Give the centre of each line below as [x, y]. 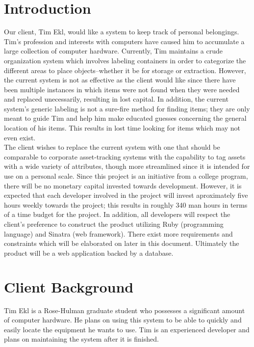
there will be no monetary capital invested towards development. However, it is [123, 185]
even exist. [20, 137]
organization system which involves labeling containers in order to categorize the [125, 60]
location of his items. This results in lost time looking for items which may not [122, 128]
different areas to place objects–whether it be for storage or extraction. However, [125, 70]
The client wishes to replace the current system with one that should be [112, 147]
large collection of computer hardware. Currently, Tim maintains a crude [114, 51]
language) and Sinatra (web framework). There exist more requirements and [118, 233]
